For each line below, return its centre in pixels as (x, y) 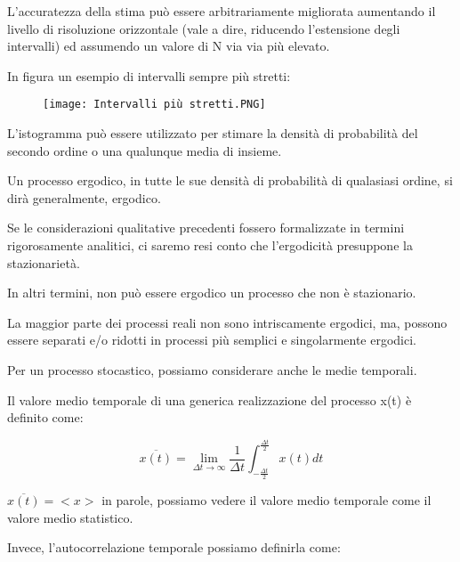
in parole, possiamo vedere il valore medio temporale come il (266, 500)
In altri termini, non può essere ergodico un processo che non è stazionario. (212, 293)
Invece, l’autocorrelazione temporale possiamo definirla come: (174, 547)
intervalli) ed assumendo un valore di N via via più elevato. (169, 46)
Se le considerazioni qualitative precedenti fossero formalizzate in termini (206, 228)
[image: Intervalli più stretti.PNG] (154, 105)
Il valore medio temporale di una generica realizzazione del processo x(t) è (210, 399)
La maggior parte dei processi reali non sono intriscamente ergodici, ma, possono (227, 322)
